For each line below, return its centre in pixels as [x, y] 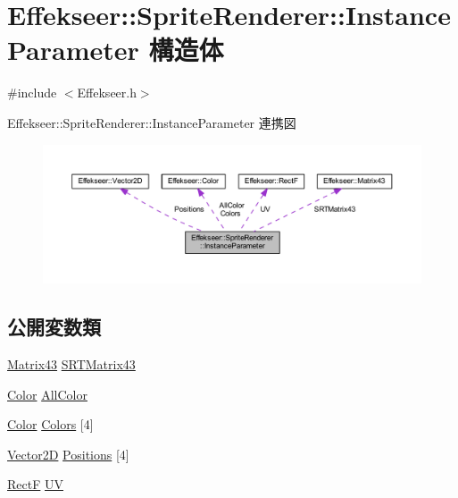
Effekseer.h [107, 93]
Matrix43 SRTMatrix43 [71, 363]
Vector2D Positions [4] [68, 454]
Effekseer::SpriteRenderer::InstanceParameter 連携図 [152, 122]
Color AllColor [47, 394]
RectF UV [35, 484]
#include [32, 93]
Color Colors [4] [50, 424]
